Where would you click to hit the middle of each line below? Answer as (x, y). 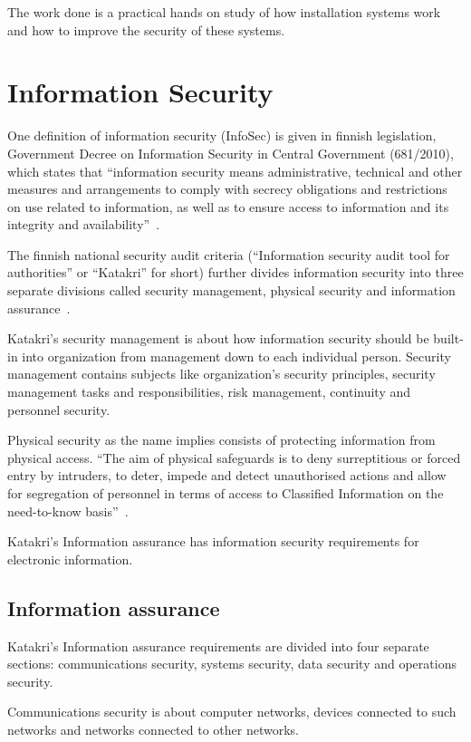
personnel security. (59, 409)
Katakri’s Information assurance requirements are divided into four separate (218, 646)
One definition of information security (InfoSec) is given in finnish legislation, (222, 135)
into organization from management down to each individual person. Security (236, 356)
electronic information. (70, 559)
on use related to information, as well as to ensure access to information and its (228, 206)
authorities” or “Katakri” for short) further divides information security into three (235, 272)
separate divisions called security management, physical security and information (231, 290)
